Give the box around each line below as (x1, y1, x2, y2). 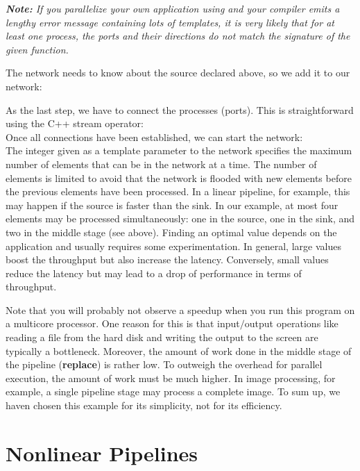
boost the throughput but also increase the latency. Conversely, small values (6, 252, 329, 267)
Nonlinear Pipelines (6, 438, 198, 467)
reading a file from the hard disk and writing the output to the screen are (6, 330, 318, 345)
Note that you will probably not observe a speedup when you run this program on (6, 302, 355, 317)
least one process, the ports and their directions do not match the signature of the (6, 28, 350, 43)
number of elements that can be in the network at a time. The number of (6, 156, 317, 171)
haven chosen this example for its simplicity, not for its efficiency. (6, 398, 282, 413)
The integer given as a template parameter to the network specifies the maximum (6, 143, 352, 158)
